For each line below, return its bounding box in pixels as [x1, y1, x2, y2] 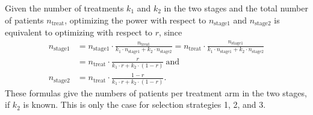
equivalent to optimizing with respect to [5, 26, 153, 39]
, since [159, 26, 182, 39]
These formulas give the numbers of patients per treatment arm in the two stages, [5, 86, 307, 99]
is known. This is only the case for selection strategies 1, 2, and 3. [23, 98, 266, 111]
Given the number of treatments [5, 2, 124, 14]
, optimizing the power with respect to [64, 13, 206, 26]
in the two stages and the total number [164, 2, 308, 14]
